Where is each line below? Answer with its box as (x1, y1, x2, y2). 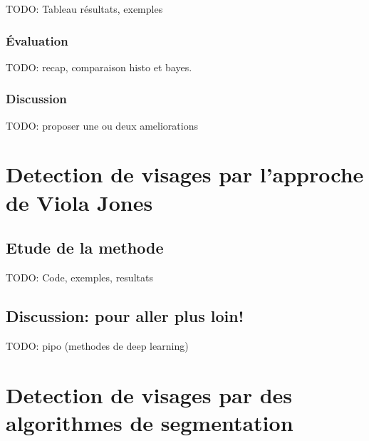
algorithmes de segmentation (6, 408, 293, 437)
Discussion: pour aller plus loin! (6, 304, 244, 326)
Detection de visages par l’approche (6, 160, 364, 189)
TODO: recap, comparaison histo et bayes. (6, 59, 192, 74)
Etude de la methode (6, 237, 164, 259)
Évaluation (6, 31, 68, 49)
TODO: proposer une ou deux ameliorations (6, 118, 198, 133)
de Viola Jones (6, 187, 153, 217)
